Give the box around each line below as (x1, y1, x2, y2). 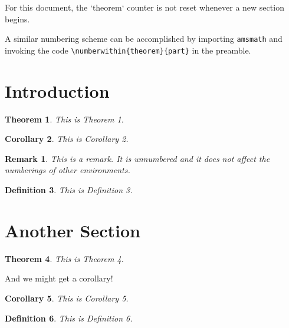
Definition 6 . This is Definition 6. (5, 312, 133, 324)
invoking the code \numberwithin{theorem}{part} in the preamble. (5, 44, 251, 56)
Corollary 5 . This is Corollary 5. (5, 291, 129, 304)
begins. (5, 12, 30, 25)
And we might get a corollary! (5, 272, 113, 284)
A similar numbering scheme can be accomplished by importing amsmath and (5, 32, 283, 45)
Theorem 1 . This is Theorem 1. (5, 112, 124, 125)
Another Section (5, 218, 140, 242)
